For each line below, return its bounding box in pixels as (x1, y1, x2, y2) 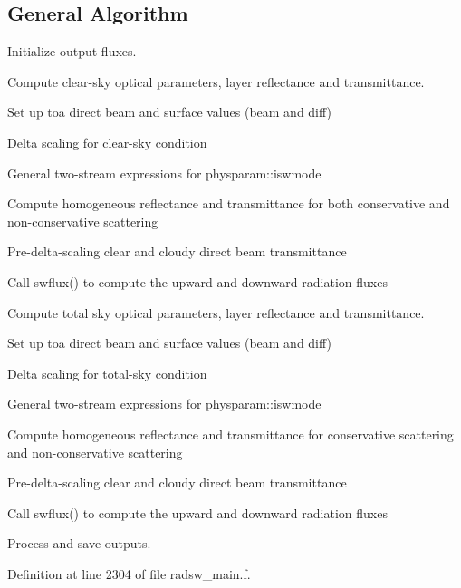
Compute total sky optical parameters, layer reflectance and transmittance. (7, 303, 425, 322)
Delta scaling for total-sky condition (7, 363, 207, 382)
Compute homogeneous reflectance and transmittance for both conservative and (7, 194, 450, 213)
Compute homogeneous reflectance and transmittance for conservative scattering (7, 424, 454, 443)
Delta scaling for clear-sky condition (7, 132, 207, 151)
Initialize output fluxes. (7, 42, 137, 61)
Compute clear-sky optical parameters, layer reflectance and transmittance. (7, 72, 425, 91)
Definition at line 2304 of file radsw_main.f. (7, 564, 251, 583)
